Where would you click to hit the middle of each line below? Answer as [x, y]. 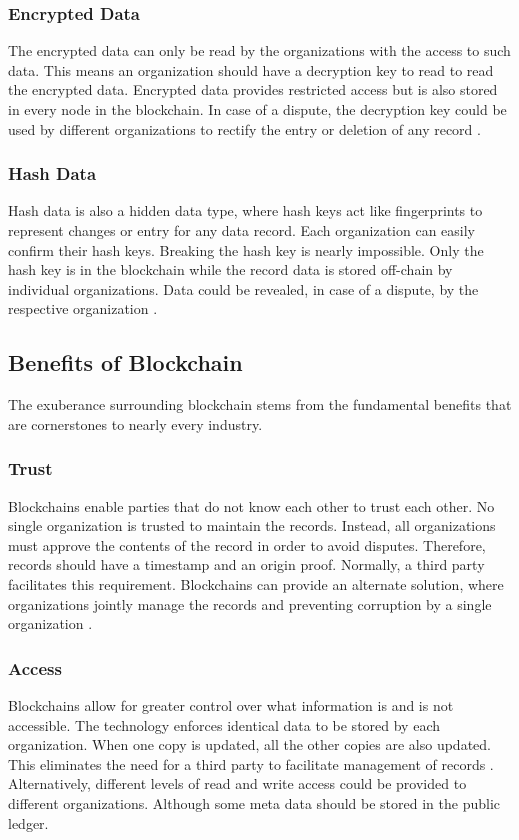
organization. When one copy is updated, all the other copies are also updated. [249, 744]
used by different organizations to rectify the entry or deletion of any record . [244, 128]
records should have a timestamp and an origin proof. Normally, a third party [246, 564]
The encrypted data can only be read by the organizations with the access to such [259, 50]
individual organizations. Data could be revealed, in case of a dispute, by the [243, 288]
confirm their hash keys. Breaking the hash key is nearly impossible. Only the [246, 249]
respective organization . [83, 308]
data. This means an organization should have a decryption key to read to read [251, 69]
